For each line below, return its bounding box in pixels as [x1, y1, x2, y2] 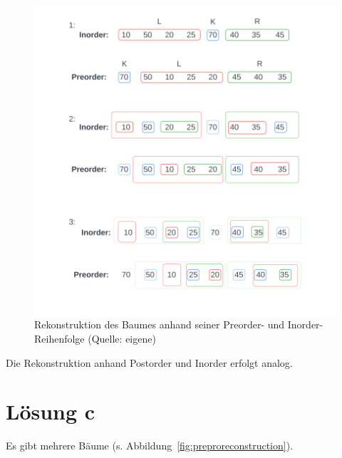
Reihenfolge [34, 331, 85, 346]
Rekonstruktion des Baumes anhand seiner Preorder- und [34, 317, 285, 332]
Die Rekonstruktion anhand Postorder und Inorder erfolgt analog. [6, 355, 293, 370]
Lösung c [6, 397, 95, 426]
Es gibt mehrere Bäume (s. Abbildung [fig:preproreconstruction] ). [6, 438, 294, 453]
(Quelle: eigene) [88, 331, 156, 346]
